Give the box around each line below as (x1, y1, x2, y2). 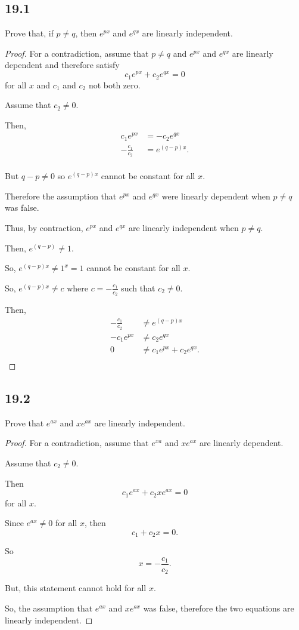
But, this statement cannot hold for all (5, 582, 147, 594)
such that (121, 281, 155, 294)
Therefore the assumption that (5, 189, 117, 202)
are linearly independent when (128, 221, 239, 233)
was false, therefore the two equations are (143, 601, 294, 614)
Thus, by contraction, (5, 221, 83, 233)
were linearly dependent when (161, 189, 270, 202)
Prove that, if (5, 27, 54, 39)
